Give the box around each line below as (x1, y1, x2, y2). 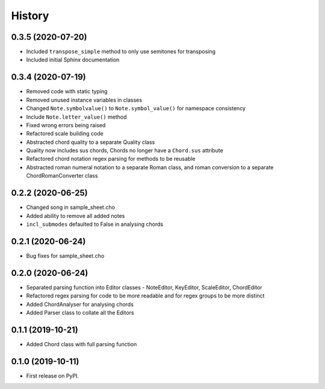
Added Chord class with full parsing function (26, 340, 137, 347)
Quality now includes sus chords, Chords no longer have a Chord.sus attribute (26, 147, 224, 154)
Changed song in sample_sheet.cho (26, 204, 116, 211)
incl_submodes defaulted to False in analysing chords (26, 220, 164, 228)
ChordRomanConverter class (26, 172, 98, 179)
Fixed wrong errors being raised (26, 121, 106, 129)
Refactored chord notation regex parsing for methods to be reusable (26, 155, 196, 163)
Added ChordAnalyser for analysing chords (26, 300, 134, 308)
